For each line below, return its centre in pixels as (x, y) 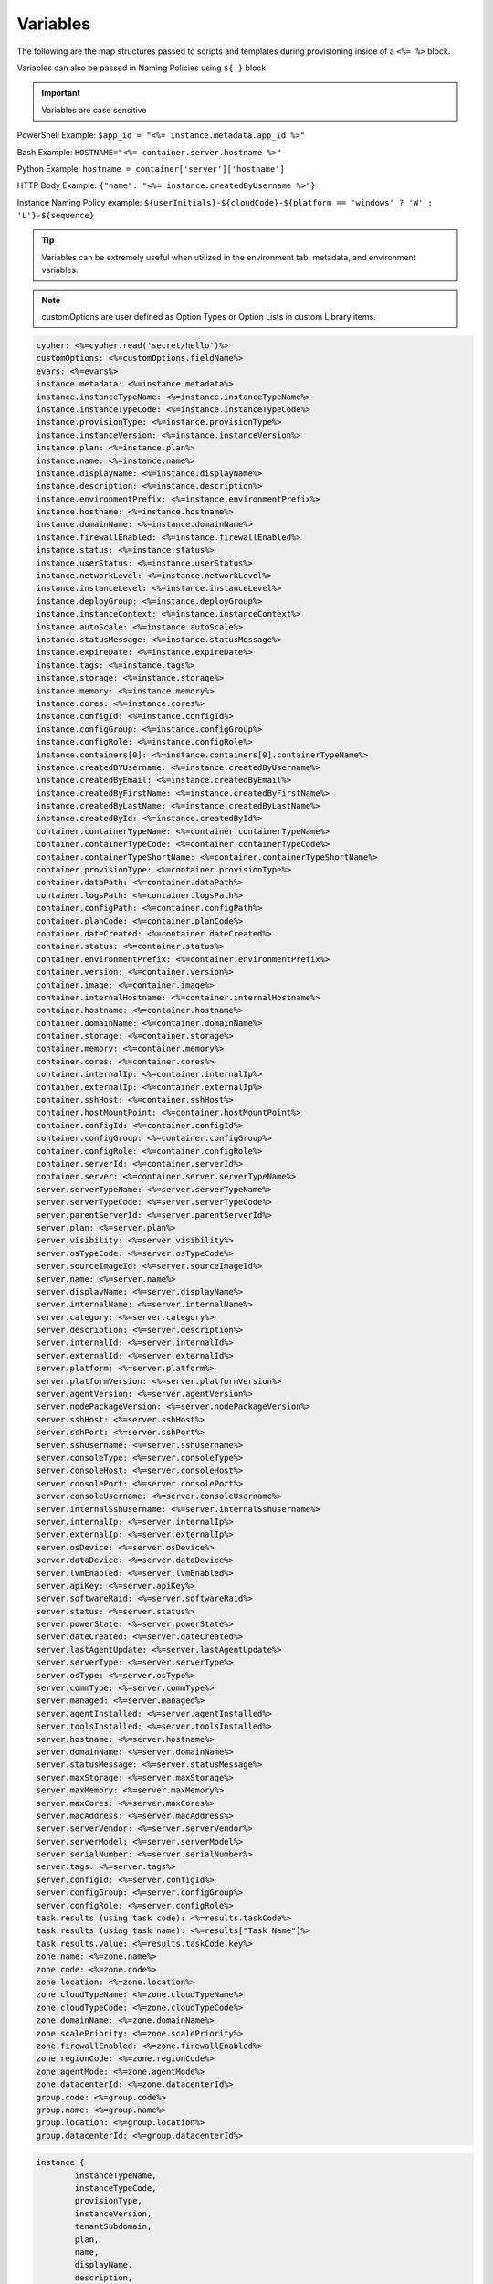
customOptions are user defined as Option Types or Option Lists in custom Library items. (209, 317)
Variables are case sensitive (94, 110)
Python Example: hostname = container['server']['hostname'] (151, 168)
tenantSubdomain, (113, 2226)
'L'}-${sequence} (56, 216)
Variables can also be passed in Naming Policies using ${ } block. (142, 68)
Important (61, 93)
